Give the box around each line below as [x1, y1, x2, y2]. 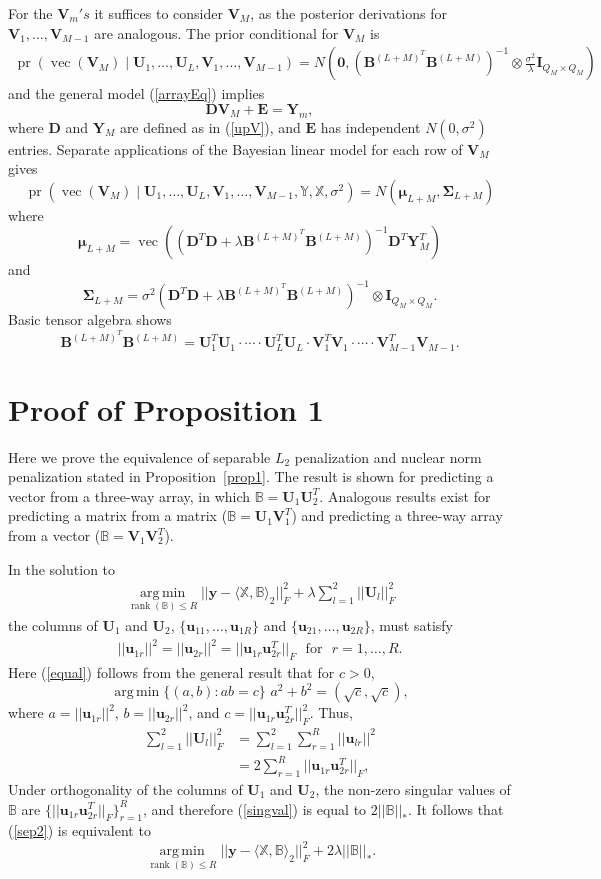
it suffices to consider [94, 3, 223, 23]
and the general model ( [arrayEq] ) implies [8, 83, 265, 104]
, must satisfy [370, 614, 453, 635]
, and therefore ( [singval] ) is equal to [143, 798, 367, 819]
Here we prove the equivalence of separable [8, 446, 271, 467]
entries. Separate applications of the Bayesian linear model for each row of [8, 138, 463, 159]
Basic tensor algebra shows [8, 309, 172, 330]
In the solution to [8, 558, 116, 579]
